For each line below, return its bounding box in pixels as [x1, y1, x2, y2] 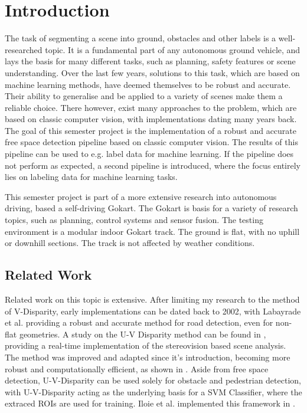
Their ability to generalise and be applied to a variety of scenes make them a [5, 90, 283, 102]
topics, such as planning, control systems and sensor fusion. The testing [5, 214, 263, 226]
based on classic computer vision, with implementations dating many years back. [5, 113, 297, 125]
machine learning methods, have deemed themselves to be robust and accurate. [5, 78, 291, 90]
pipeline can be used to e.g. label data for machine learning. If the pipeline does [5, 147, 294, 160]
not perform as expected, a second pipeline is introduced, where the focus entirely [5, 159, 301, 171]
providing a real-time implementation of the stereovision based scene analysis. [5, 339, 286, 352]
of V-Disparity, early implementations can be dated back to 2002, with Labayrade [5, 304, 301, 317]
